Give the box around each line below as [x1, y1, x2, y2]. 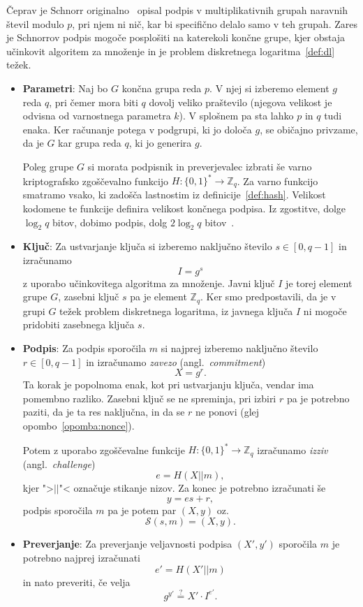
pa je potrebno [286, 390, 350, 405]
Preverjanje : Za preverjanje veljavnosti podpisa [22, 536, 232, 551]
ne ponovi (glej [195, 404, 260, 419]
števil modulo [6, 16, 64, 31]
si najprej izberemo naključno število [161, 340, 318, 355]
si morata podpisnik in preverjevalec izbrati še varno [87, 159, 312, 173]
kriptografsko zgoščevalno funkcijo [22, 173, 169, 188]
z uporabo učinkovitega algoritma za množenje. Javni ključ [22, 275, 275, 290]
